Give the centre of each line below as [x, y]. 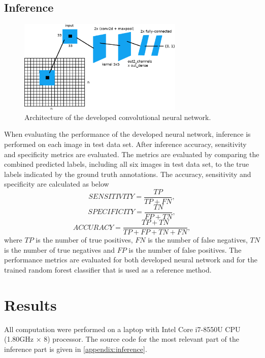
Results [30, 304]
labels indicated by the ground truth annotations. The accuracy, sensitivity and [128, 174]
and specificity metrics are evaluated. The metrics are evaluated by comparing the [132, 154]
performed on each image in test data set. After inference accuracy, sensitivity [125, 144]
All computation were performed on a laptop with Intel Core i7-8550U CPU [122, 329]
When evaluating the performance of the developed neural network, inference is [127, 134]
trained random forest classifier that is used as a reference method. [108, 269]
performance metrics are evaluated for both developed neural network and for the [131, 260]
